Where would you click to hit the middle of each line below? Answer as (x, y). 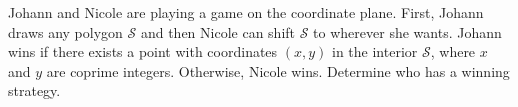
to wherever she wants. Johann (407, 31)
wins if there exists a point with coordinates (143, 51)
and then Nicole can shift (218, 31)
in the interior (375, 51)
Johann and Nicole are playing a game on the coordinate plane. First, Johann (246, 12)
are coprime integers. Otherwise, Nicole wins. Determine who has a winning (278, 70)
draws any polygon (65, 31)
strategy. (34, 90)
